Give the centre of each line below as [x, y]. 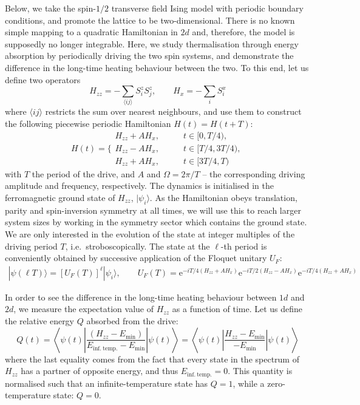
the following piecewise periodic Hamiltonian [88, 124]
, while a [249, 383]
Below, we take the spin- [50, 8]
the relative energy [40, 320]
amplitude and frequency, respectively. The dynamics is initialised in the [139, 185]
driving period [31, 246]
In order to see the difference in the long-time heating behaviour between [141, 297]
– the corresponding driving [254, 173]
